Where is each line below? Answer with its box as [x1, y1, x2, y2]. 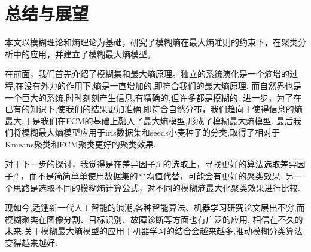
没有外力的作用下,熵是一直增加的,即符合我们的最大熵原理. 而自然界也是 [23, 79, 302, 91]
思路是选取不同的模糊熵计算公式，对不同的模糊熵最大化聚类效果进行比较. [13, 181, 300, 193]
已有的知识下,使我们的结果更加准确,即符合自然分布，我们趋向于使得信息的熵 [5, 103, 303, 115]
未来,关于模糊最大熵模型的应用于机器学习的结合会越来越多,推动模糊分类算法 [5, 225, 303, 237]
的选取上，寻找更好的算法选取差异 [163, 158, 297, 170]
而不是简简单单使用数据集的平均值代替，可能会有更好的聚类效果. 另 [29, 170, 294, 182]
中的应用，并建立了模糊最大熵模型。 [13, 47, 155, 60]
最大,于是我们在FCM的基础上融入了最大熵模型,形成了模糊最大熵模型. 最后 [5, 114, 294, 127]
